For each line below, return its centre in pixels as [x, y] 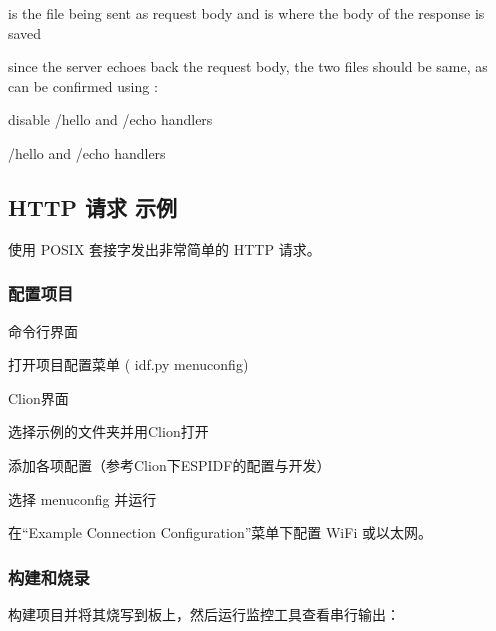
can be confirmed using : [83, 85]
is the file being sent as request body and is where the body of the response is [246, 13]
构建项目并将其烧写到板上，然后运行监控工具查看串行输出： [204, 613]
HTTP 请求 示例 [93, 206]
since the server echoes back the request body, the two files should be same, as [248, 66]
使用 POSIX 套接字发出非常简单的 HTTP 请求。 [164, 248]
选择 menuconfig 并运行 [82, 498]
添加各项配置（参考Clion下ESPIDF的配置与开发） [169, 464]
